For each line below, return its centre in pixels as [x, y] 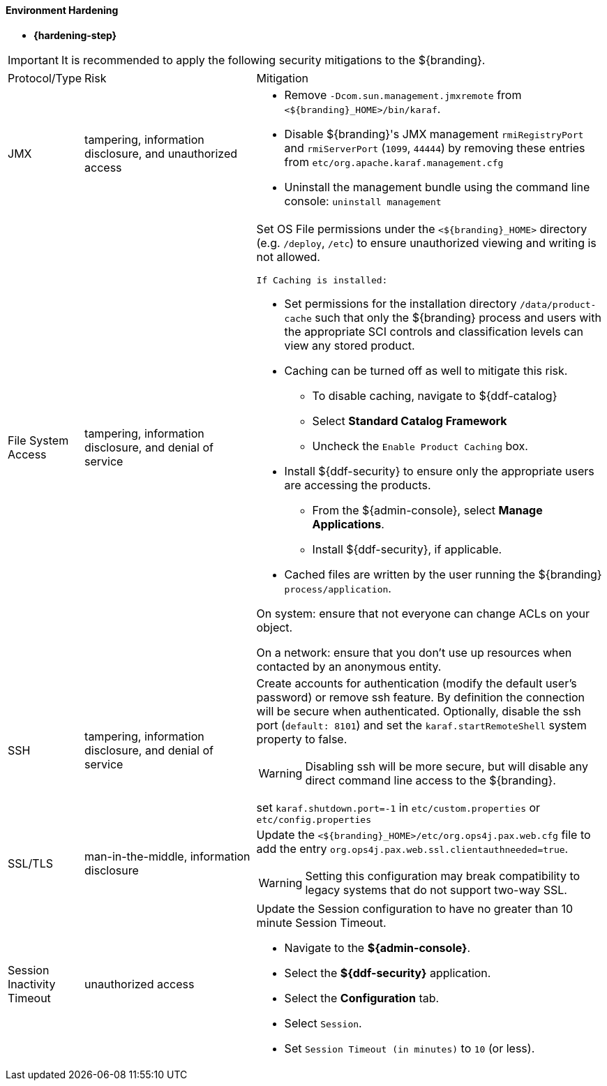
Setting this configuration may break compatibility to [443, 876]
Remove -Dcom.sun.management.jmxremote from [403, 95]
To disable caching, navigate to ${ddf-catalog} [435, 395]
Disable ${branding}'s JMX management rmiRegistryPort [434, 134]
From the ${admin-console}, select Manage [427, 510]
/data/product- [558, 304]
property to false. [302, 739]
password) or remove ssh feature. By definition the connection [421, 697]
